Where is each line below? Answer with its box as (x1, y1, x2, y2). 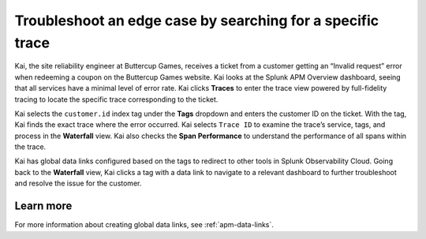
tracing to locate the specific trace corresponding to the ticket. (14, 95, 219, 104)
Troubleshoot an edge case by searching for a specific (14, 12, 379, 29)
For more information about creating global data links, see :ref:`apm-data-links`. (14, 220, 274, 230)
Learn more (14, 200, 73, 213)
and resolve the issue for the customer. (14, 178, 142, 189)
